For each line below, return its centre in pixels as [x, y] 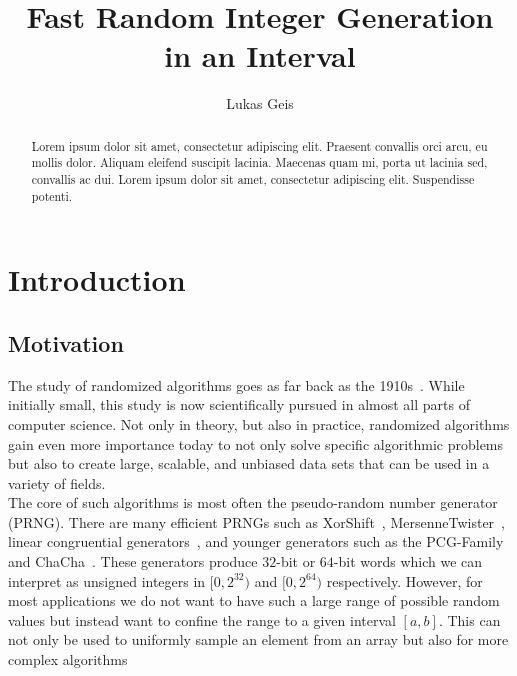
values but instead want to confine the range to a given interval [202, 619]
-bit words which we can [408, 561]
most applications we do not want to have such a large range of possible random [254, 600]
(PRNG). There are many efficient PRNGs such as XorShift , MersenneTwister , [256, 521]
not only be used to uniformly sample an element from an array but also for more [258, 639]
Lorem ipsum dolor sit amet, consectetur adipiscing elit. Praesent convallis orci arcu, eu [259, 145]
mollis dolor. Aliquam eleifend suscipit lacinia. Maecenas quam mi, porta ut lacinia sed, [259, 162]
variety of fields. [57, 482]
